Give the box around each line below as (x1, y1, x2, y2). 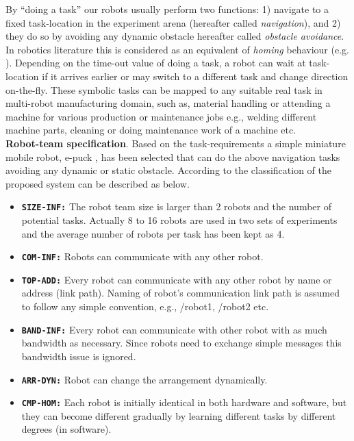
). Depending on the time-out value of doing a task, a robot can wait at (5, 55, 306, 70)
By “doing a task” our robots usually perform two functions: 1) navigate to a (5, 2, 329, 16)
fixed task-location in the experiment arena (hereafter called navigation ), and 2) (5, 15, 341, 29)
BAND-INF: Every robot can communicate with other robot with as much (21, 322, 327, 336)
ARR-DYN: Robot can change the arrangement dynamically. (21, 372, 268, 386)
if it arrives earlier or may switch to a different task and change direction (42, 68, 349, 83)
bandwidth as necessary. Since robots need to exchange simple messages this (21, 336, 342, 350)
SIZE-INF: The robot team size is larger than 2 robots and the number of (21, 199, 331, 214)
